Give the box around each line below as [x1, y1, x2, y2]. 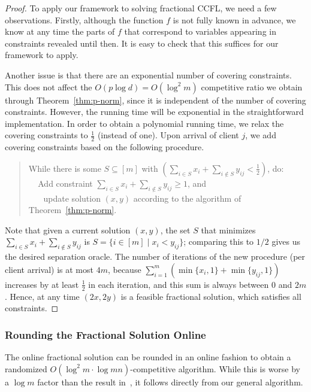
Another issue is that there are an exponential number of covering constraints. [5, 68, 292, 81]
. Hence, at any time [5, 290, 80, 302]
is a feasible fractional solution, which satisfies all [120, 290, 301, 302]
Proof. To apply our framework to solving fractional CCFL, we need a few [5, 2, 277, 14]
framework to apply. [5, 48, 78, 61]
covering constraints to [5, 129, 88, 141]
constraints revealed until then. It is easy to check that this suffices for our [5, 37, 279, 49]
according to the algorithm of [133, 192, 241, 204]
